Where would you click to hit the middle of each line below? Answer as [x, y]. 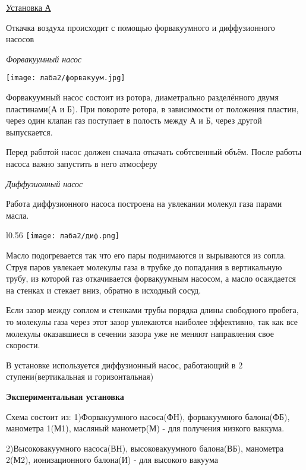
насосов [20, 39]
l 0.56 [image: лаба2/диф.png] [63, 235]
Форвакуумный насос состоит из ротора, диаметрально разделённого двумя [142, 97]
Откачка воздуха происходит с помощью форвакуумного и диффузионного [141, 27]
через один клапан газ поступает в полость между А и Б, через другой [134, 120]
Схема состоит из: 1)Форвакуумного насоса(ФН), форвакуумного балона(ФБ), [148, 416]
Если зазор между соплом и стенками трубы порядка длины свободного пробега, [152, 310]
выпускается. [29, 132]
